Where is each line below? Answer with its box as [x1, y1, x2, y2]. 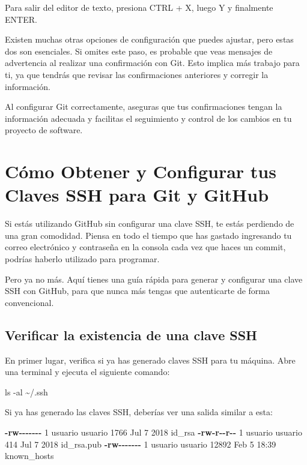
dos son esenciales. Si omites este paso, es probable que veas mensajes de [5, 44, 273, 57]
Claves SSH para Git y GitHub [5, 182, 269, 207]
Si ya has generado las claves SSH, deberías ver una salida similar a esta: [5, 406, 273, 418]
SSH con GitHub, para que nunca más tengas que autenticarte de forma [5, 284, 270, 297]
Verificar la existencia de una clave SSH [5, 325, 258, 344]
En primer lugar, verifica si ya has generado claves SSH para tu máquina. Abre [5, 353, 296, 366]
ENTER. [5, 13, 37, 25]
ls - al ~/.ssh [5, 385, 48, 398]
